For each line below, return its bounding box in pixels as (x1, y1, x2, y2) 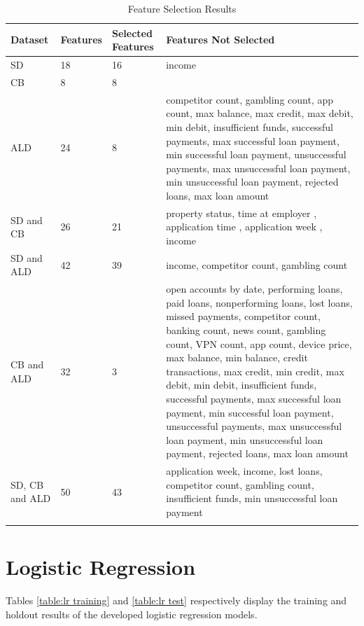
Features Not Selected (166, 32, 275, 47)
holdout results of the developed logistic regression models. (6, 607, 258, 621)
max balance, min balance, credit (166, 350, 308, 365)
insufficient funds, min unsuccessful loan (166, 491, 338, 506)
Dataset (10, 32, 49, 47)
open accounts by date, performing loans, (166, 281, 343, 296)
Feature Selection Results (127, 1, 237, 15)
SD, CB (10, 477, 44, 492)
